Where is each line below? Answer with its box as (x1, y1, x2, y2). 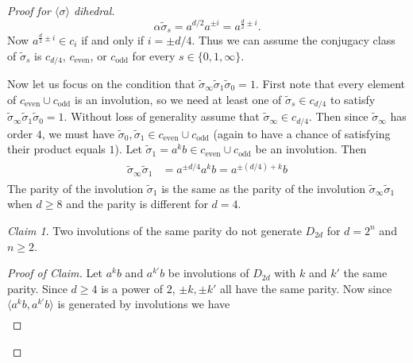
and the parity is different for (66, 195, 208, 212)
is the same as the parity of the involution (161, 180, 366, 196)
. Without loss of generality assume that (64, 108, 260, 125)
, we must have (41, 125, 115, 141)
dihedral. (73, 2, 115, 18)
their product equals (7, 141, 106, 157)
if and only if (81, 31, 145, 48)
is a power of (101, 280, 164, 296)
